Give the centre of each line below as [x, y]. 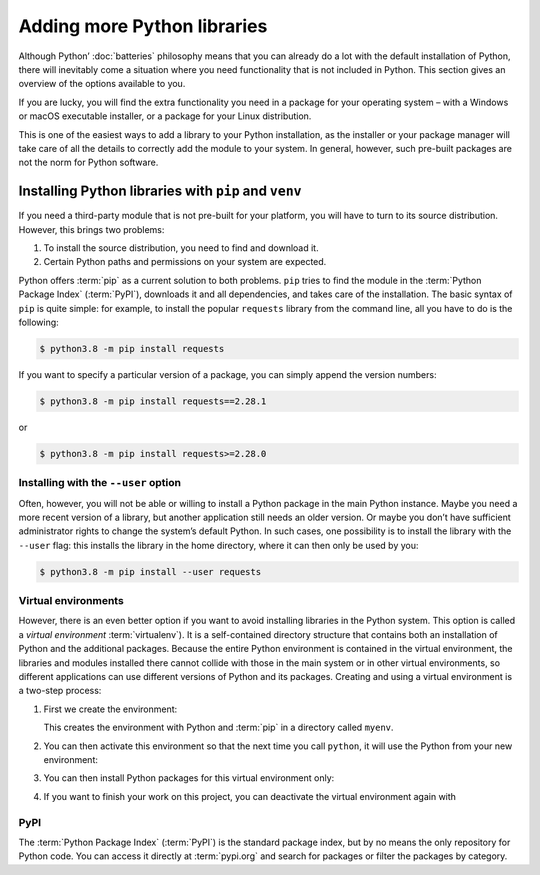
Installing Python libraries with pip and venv [160, 191]
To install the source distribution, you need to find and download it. [181, 247]
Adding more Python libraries [143, 26]
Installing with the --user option [100, 483]
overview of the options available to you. [102, 84]
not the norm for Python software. [88, 162]
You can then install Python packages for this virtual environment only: [189, 778]
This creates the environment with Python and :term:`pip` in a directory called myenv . [218, 727]
